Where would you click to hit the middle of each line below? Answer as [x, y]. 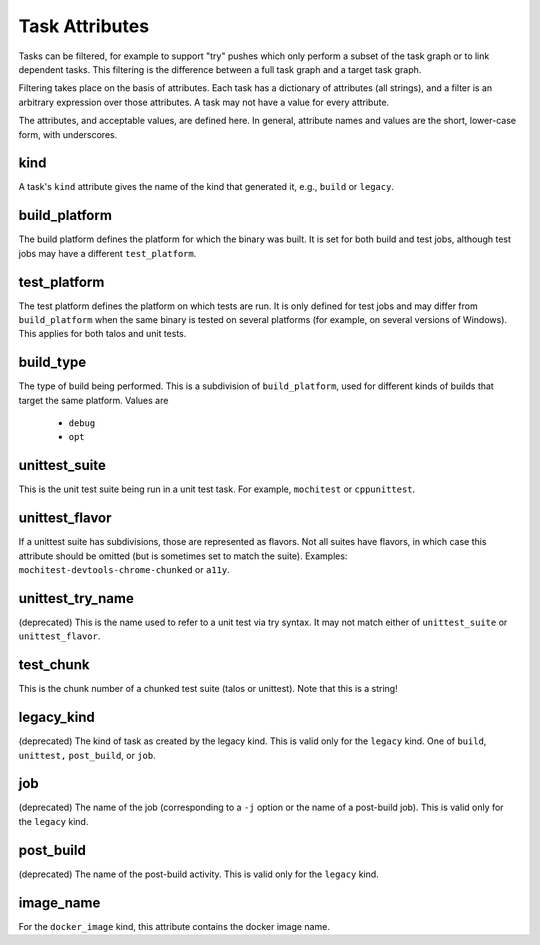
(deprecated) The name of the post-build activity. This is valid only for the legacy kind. [198, 874]
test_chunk [54, 665]
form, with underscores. [68, 134]
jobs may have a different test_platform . [107, 253]
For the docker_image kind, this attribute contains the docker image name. [174, 926]
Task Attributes [84, 26]
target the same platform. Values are [93, 400]
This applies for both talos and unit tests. [102, 334]
